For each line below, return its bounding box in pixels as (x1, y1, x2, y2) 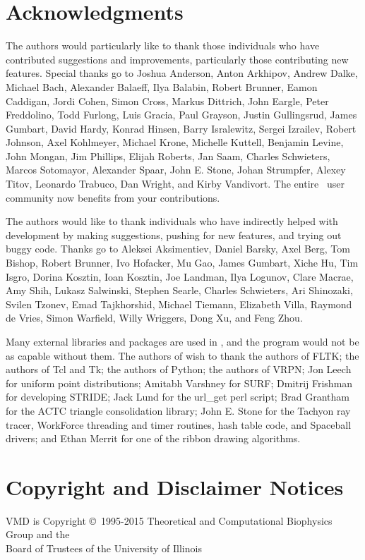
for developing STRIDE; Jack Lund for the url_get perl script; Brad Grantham (6, 389, 350, 404)
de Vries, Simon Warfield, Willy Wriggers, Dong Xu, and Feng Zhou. (6, 310, 303, 325)
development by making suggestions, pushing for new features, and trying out (6, 227, 342, 242)
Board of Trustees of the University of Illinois (6, 541, 202, 556)
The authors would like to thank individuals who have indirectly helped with (6, 214, 338, 229)
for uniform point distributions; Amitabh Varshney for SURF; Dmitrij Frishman (6, 375, 353, 390)
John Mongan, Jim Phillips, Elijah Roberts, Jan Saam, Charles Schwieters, (6, 148, 330, 163)
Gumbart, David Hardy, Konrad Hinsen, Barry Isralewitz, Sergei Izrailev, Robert (6, 121, 357, 135)
